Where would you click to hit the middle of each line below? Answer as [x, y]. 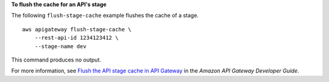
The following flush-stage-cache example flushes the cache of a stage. [105, 16]
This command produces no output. [56, 60]
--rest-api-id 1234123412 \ [76, 38]
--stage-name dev [60, 46]
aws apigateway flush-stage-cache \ [77, 29]
